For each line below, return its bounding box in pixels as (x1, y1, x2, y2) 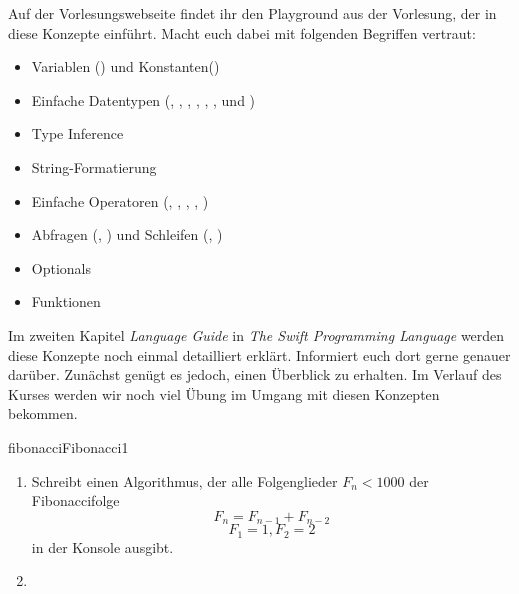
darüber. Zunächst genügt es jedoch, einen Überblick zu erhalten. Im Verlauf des (8, 364, 502, 385)
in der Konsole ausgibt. (31, 536, 174, 557)
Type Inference (31, 123, 124, 144)
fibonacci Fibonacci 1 (8, 436, 129, 457)
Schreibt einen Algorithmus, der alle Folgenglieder (31, 470, 338, 491)
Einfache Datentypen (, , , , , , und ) (31, 89, 256, 110)
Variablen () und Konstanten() (31, 56, 220, 77)
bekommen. (8, 403, 78, 424)
